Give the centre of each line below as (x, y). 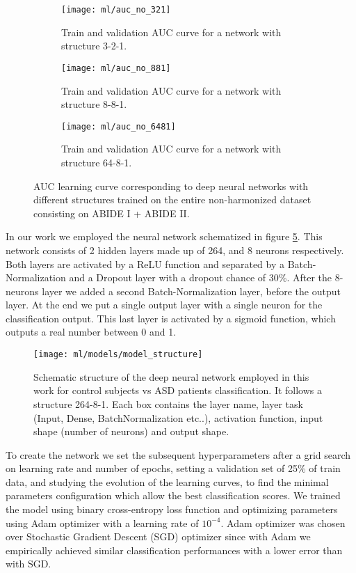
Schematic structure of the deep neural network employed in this (171, 376)
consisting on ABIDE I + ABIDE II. (112, 213)
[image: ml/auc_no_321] (116, 10)
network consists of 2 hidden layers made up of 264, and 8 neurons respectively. (175, 250)
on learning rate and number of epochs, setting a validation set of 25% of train (173, 468)
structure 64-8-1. (97, 162)
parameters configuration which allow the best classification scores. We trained (173, 495)
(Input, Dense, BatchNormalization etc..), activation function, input (178, 417)
